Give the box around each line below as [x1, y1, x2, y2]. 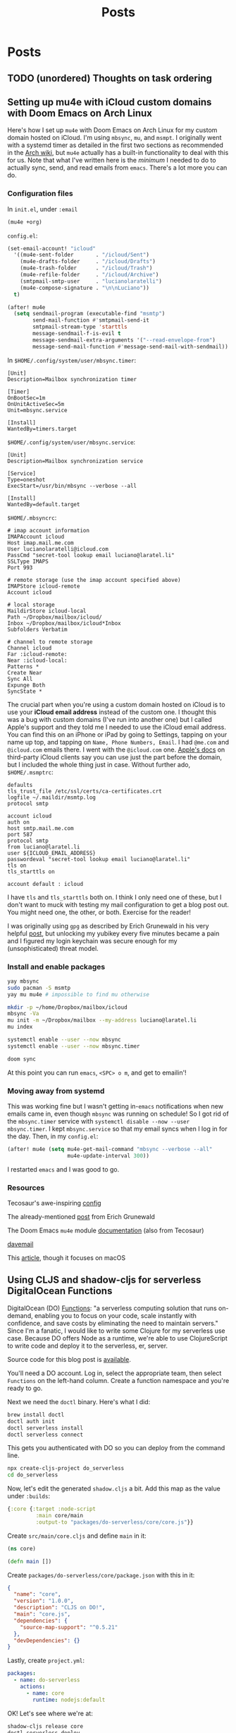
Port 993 [7, 564, 33, 571]
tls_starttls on [7, 868, 55, 875]
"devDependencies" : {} [13, 1637, 80, 1644]
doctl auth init [7, 1418, 55, 1425]
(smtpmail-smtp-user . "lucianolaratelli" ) [20, 277, 162, 285]
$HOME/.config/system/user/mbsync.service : [7, 438, 136, 446]
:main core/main [35, 1512, 83, 1519]
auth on [7, 818, 30, 826]
